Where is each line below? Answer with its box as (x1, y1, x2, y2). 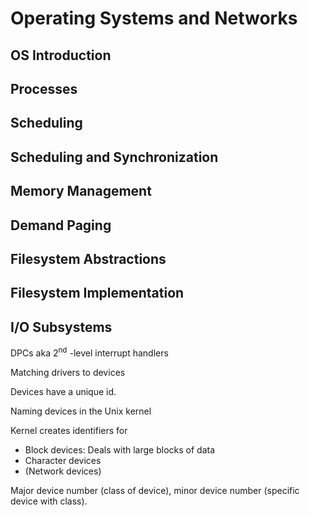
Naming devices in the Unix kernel (10, 405, 152, 417)
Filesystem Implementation (10, 285, 185, 302)
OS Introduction (10, 47, 112, 64)
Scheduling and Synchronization (10, 148, 219, 166)
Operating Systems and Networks (10, 7, 298, 30)
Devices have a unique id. (10, 385, 117, 397)
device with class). (10, 495, 88, 507)
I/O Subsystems (10, 318, 113, 336)
